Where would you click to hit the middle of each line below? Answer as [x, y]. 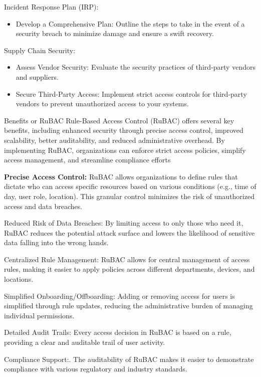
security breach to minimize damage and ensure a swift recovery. [115, 33]
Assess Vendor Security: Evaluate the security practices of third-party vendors [136, 67]
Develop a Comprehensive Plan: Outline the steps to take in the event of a [130, 23]
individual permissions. [39, 315]
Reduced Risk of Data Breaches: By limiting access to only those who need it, [124, 223]
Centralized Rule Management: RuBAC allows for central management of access [127, 259]
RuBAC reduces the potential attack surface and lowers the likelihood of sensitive [129, 232]
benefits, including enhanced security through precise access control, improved [124, 130]
